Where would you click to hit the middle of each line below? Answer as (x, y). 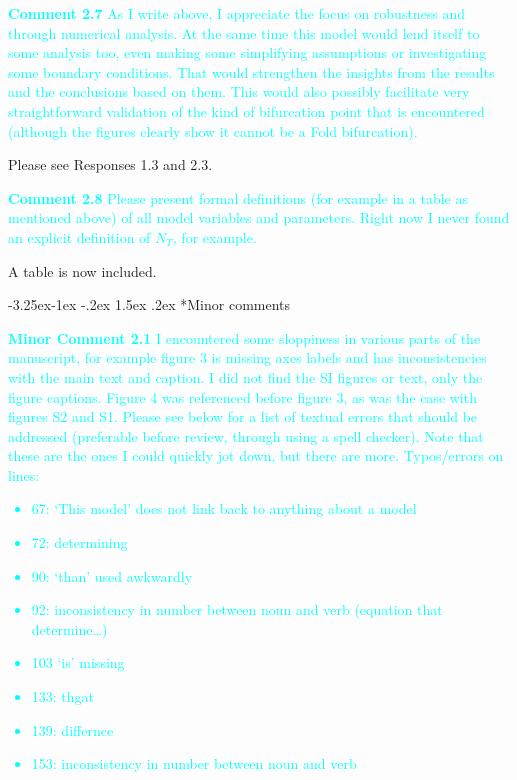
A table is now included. (82, 270)
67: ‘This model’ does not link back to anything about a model (224, 508)
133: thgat (63, 696)
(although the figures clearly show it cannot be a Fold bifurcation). (213, 130)
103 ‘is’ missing (78, 662)
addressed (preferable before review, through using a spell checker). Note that (246, 435)
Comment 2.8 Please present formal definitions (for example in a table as (238, 197)
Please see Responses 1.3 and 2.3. (110, 164)
